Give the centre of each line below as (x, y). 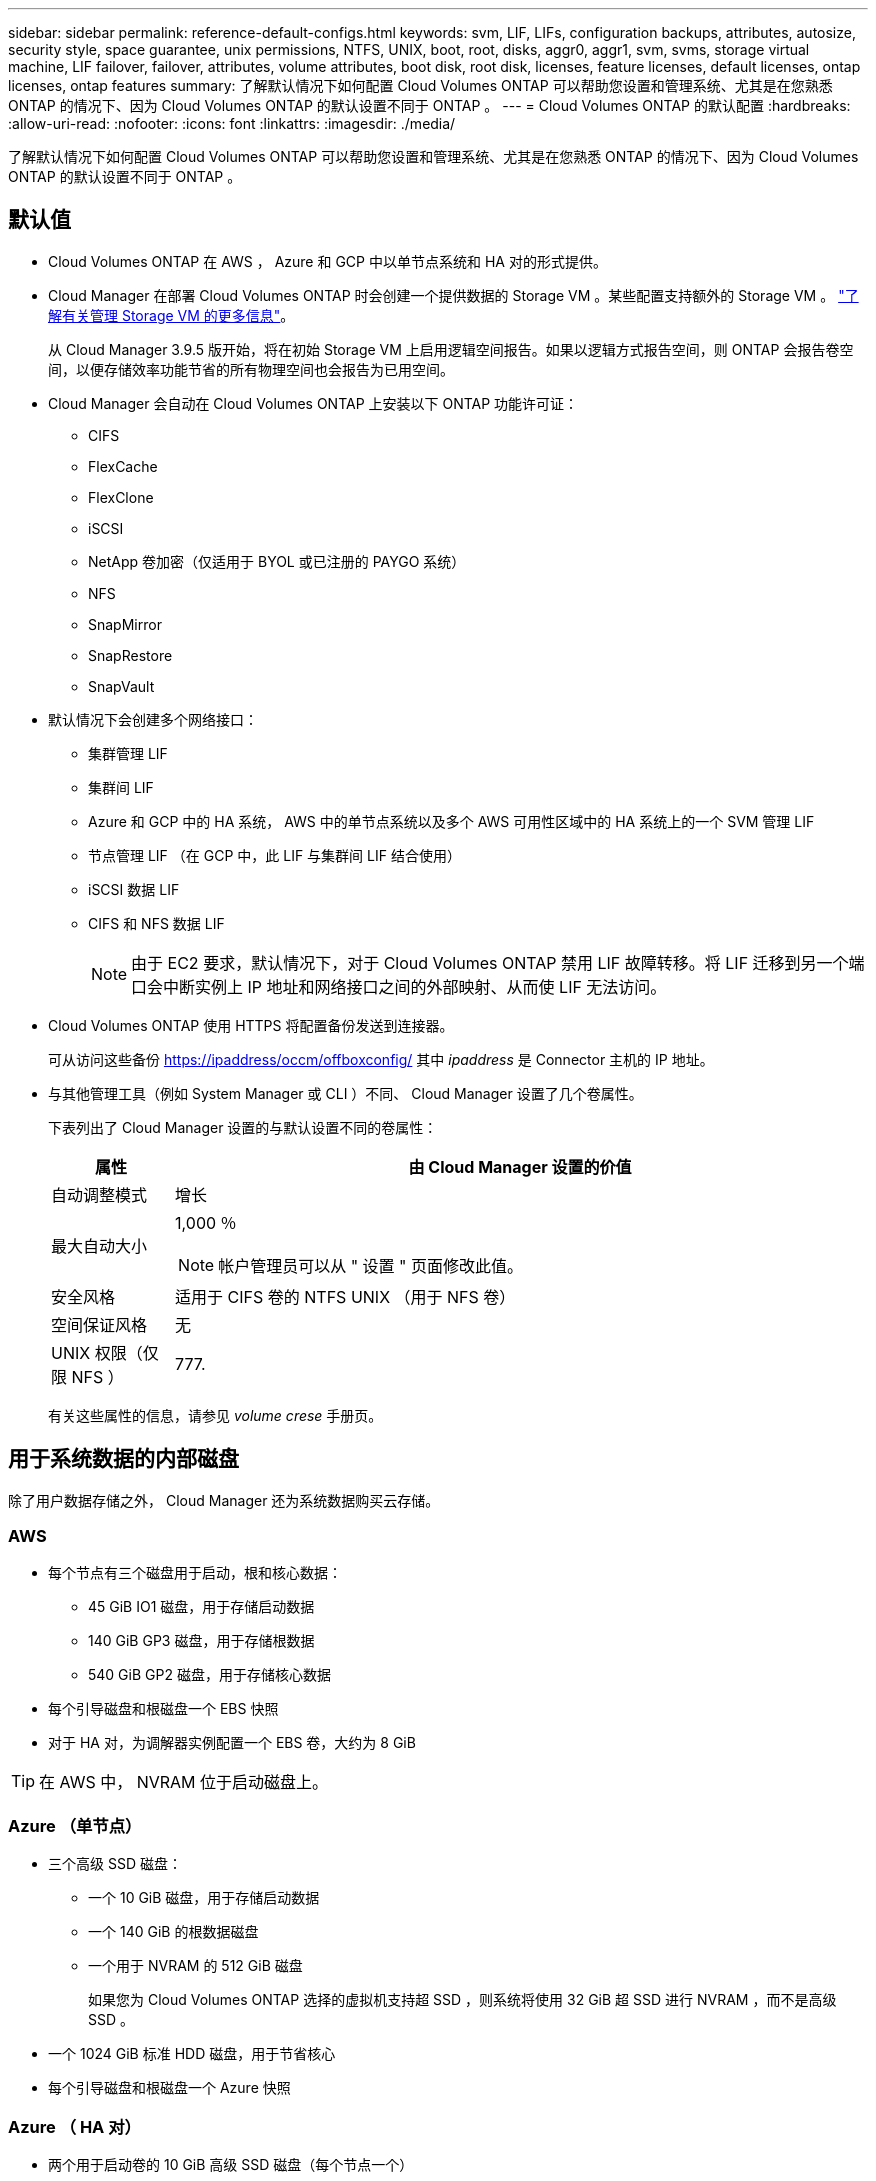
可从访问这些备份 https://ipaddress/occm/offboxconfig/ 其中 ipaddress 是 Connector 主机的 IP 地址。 (381, 1059)
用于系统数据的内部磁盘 (123, 1459)
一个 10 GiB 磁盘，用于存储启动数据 (204, 1898)
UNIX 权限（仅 (105, 1352)
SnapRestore (130, 655)
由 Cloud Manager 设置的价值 (520, 1166)
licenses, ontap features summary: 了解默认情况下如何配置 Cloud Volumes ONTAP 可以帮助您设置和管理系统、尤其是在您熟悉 (420, 85)
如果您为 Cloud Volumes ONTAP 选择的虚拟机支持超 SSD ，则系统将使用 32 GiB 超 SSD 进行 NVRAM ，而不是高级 (462, 2000)
